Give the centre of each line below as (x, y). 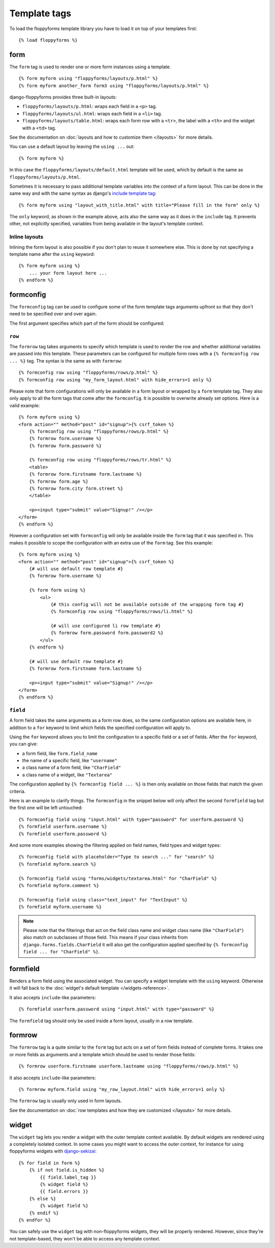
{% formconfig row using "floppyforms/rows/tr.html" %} (100, 460)
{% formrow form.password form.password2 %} (107, 633)
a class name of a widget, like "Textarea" (67, 774)
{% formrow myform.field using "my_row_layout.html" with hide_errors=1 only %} (122, 1089)
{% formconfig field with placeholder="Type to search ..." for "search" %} (117, 857)
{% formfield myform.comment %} (59, 885)
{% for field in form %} (49, 1163)
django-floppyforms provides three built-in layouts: (63, 97)
